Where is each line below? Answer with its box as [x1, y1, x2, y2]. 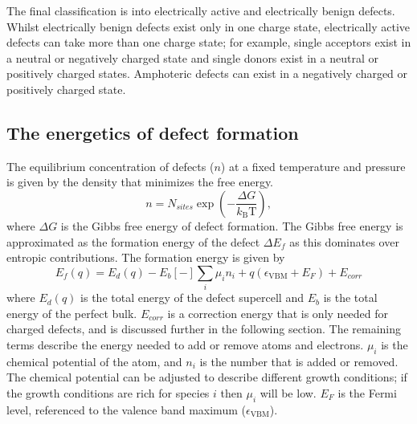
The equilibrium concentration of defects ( [6, 157, 215, 174]
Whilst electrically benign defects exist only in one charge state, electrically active [6, 18, 411, 35]
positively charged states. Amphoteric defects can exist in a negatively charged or [6, 65, 408, 82]
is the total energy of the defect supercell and [80, 289, 304, 306]
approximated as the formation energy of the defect [6, 233, 260, 250]
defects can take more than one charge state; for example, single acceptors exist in [6, 34, 411, 51]
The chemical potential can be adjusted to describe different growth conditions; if [6, 369, 407, 385]
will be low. [260, 384, 317, 401]
